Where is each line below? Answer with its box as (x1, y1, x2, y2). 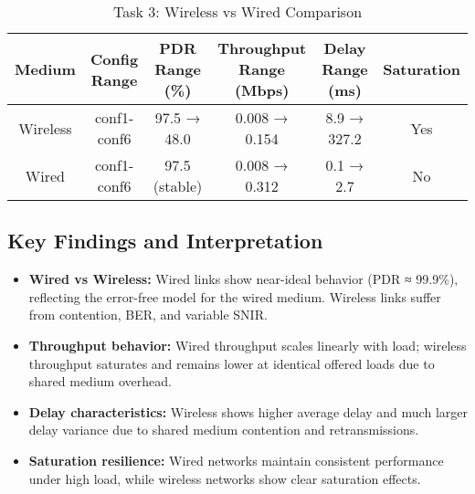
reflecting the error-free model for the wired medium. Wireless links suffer (28, 287, 441, 306)
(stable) (153, 175, 203, 196)
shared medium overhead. (28, 372, 172, 391)
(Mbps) (234, 79, 290, 100)
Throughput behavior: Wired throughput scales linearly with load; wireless (28, 335, 467, 354)
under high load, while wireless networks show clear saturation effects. (28, 468, 421, 488)
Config (90, 47, 139, 69)
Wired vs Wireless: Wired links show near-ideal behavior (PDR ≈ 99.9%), (28, 269, 459, 289)
